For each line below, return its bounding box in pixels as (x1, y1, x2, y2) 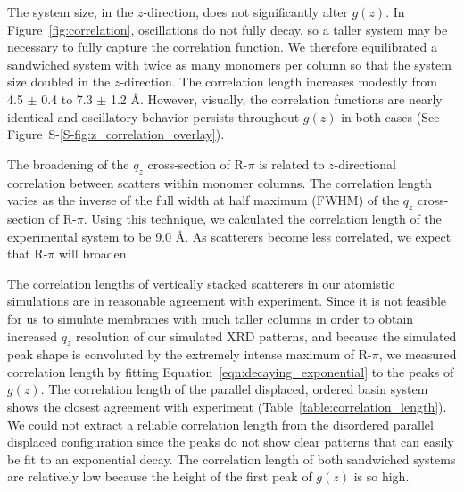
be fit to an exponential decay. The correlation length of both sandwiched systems (7, 449, 456, 468)
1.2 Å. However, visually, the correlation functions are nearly (110, 89, 443, 108)
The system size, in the (7, 3, 134, 20)
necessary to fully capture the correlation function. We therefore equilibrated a (7, 37, 437, 56)
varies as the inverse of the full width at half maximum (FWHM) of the (7, 191, 400, 209)
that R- (7, 244, 48, 263)
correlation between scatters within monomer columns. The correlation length (7, 173, 433, 192)
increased (7, 326, 58, 345)
